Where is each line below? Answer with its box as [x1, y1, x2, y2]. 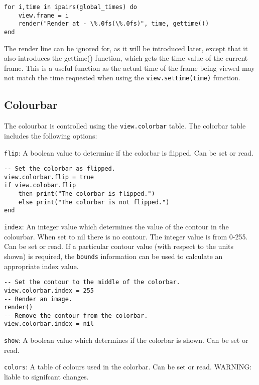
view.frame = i [18, 12, 69, 19]
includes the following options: [4, 130, 97, 141]
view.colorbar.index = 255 [4, 287, 94, 294]
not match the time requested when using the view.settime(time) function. [4, 72, 240, 83]
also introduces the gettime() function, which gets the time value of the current [4, 53, 248, 63]
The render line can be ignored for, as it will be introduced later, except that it [4, 43, 248, 53]
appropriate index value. [4, 261, 79, 271]
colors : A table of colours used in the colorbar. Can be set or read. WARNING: [4, 361, 252, 372]
